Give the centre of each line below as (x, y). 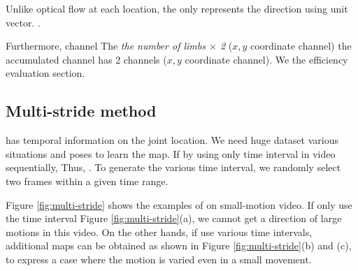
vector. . (23, 22)
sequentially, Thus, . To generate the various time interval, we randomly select (173, 167)
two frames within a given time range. (87, 181)
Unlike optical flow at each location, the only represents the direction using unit (177, 8)
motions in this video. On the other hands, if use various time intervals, (159, 232)
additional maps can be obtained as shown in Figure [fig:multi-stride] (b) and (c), (179, 246)
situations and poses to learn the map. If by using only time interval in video (171, 153)
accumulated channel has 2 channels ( (86, 59)
